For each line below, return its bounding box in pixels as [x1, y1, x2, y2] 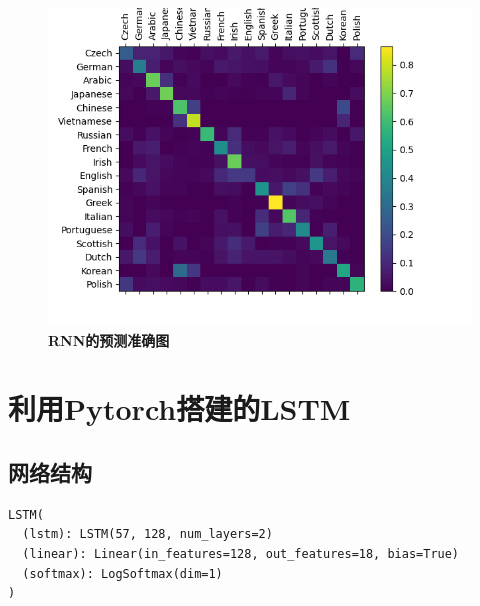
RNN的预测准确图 [48, 329, 170, 350]
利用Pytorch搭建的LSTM [8, 388, 351, 429]
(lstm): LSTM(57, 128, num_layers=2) [22, 527, 273, 542]
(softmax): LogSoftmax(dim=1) [22, 566, 223, 581]
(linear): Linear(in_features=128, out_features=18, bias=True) [22, 546, 460, 561]
